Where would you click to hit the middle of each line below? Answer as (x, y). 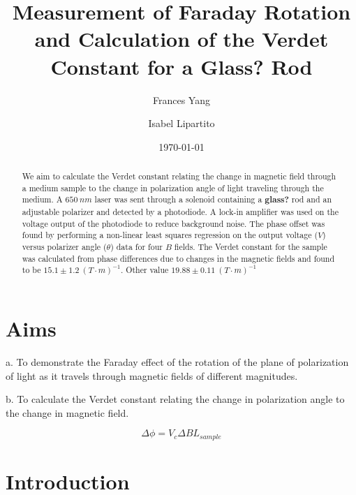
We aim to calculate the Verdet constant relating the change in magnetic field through (179, 176)
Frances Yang (181, 99)
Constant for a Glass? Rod (181, 66)
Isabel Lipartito (181, 123)
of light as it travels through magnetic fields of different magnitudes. (152, 375)
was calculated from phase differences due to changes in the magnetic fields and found (178, 258)
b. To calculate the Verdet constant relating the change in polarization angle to (175, 399)
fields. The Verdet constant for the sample (251, 247)
